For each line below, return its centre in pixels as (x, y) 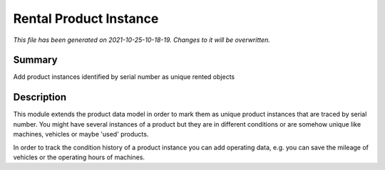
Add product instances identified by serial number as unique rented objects (124, 77)
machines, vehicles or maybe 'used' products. (81, 134)
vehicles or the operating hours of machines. (79, 157)
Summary (35, 60)
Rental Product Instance (86, 18)
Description (40, 97)
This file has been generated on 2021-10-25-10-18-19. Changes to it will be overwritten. (142, 40)
